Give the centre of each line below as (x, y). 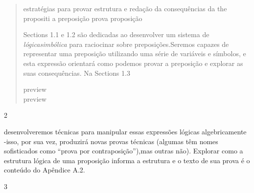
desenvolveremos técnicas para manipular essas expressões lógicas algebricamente (125, 131)
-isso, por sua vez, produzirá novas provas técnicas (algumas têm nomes (111, 141)
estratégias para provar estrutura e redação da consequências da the (125, 8)
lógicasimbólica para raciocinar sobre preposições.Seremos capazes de (126, 44)
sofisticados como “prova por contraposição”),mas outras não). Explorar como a (124, 151)
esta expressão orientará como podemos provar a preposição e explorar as (133, 63)
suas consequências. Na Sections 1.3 (77, 73)
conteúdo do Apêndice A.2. (45, 170)
